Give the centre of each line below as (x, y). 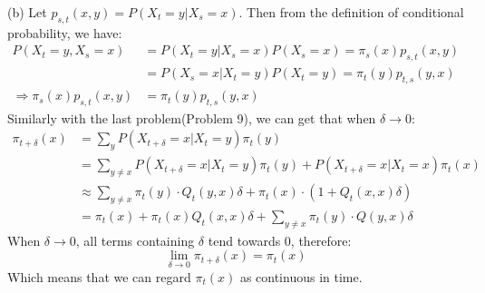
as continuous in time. (301, 276)
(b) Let (27, 12)
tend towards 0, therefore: (280, 240)
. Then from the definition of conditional (351, 12)
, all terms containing (135, 240)
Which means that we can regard (99, 276)
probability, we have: (65, 32)
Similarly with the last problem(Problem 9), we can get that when (192, 117)
